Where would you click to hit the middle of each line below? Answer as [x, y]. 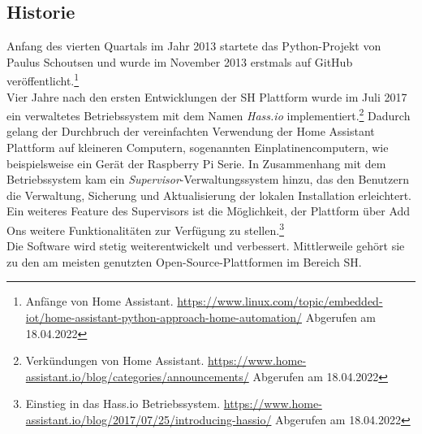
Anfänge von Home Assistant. [99, 301]
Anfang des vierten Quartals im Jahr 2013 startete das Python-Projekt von [194, 46]
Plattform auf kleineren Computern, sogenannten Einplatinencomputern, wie [198, 148]
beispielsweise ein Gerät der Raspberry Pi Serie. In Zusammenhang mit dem [196, 163]
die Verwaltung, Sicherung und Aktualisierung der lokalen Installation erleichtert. [209, 195]
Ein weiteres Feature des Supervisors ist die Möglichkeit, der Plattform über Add [209, 211]
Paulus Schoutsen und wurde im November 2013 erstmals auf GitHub [180, 61]
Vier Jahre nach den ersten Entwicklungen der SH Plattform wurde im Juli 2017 [207, 96]
